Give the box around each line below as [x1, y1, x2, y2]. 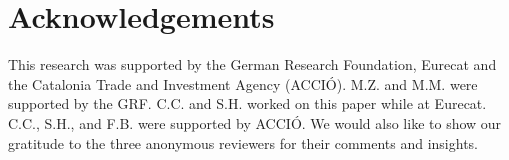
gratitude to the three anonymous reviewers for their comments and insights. [8, 132, 478, 153]
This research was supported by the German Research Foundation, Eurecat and [8, 54, 497, 75]
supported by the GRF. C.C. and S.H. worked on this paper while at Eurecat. [8, 93, 487, 114]
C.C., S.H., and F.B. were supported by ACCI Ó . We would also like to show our [8, 112, 502, 133]
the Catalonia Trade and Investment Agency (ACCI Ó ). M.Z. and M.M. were [8, 73, 478, 94]
